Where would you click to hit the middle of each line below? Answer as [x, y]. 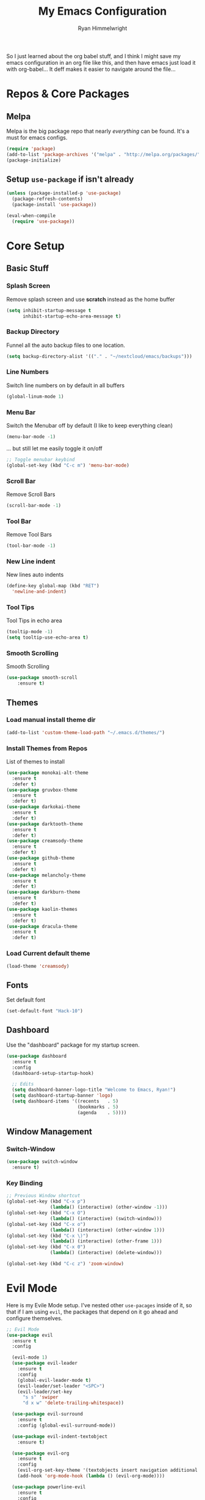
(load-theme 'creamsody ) [38, 966]
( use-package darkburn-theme [43, 892]
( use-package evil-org [41, 1453]
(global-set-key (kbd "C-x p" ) [46, 1201]
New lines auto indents [35, 575]
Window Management [49, 1132]
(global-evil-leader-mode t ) [54, 1380]
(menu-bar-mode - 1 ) [31, 437]
